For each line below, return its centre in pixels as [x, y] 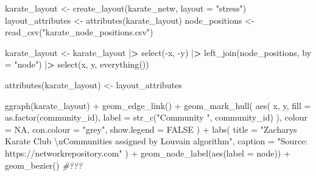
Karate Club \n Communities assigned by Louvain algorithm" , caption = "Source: [156, 141]
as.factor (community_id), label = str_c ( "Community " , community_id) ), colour [156, 117]
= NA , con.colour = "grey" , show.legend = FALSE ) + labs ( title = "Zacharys [151, 129]
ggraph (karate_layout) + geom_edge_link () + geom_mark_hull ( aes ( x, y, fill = [158, 105]
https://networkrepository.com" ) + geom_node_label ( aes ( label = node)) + [148, 153]
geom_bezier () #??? [44, 165]
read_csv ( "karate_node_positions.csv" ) [79, 32]
